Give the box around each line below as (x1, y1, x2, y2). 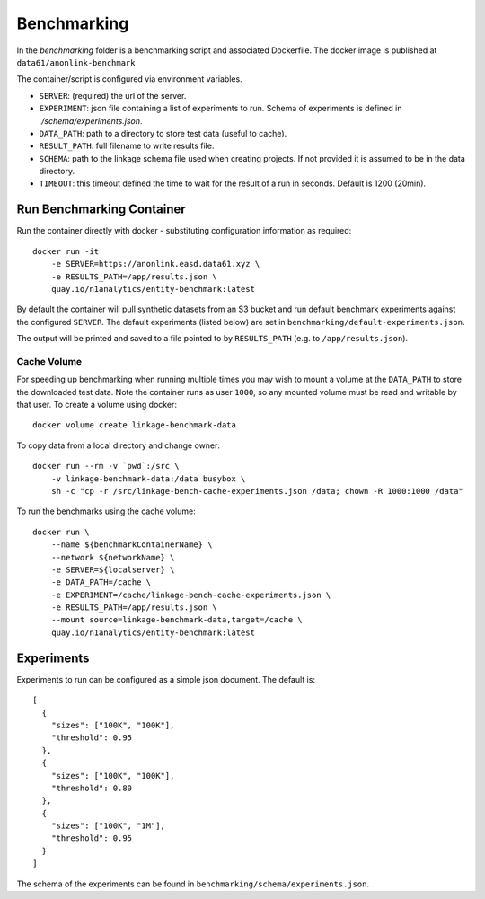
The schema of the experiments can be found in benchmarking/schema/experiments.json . (16, 878, 370, 889)
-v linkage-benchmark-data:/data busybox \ (50, 473, 246, 484)
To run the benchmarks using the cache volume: (16, 506, 197, 516)
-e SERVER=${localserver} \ (50, 564, 175, 575)
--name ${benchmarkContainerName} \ (50, 540, 213, 550)
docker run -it (32, 246, 100, 256)
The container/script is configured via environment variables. (16, 74, 242, 84)
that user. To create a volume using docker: (16, 400, 177, 410)
